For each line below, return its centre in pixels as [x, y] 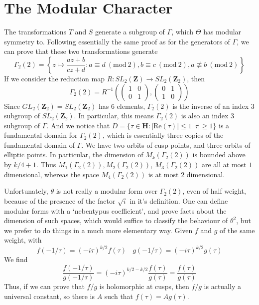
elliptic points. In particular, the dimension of [74, 154]
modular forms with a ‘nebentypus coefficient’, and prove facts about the [115, 210]
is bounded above [219, 154]
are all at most [224, 164]
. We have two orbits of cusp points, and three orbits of [166, 145]
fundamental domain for [41, 135]
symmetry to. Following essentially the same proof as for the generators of [117, 41]
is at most [163, 174]
